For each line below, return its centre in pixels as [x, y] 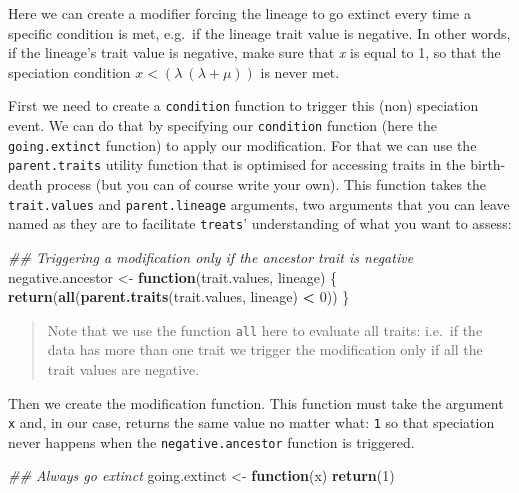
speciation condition [69, 71]
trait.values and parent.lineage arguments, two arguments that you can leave [259, 203]
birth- [488, 164]
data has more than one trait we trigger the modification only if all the [265, 349]
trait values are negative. [123, 368]
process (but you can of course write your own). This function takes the [266, 184]
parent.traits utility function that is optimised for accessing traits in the [237, 164]
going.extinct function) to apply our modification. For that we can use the [242, 144]
